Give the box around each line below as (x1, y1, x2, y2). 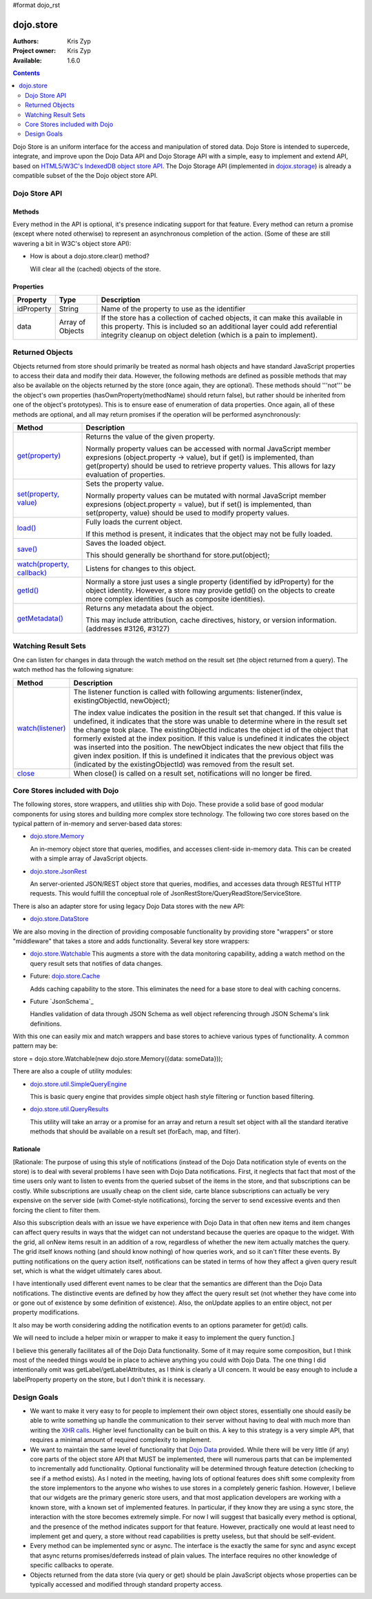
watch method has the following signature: (12, 666, 134, 674)
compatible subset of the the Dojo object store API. (12, 171, 158, 179)
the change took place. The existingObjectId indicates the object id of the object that (73, 725, 348, 734)
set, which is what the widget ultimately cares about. (12, 1266, 163, 1275)
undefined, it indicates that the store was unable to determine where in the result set (73, 716, 347, 726)
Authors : (12, 37, 39, 45)
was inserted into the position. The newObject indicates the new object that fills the (73, 742, 344, 752)
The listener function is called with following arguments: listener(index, (73, 687, 303, 697)
